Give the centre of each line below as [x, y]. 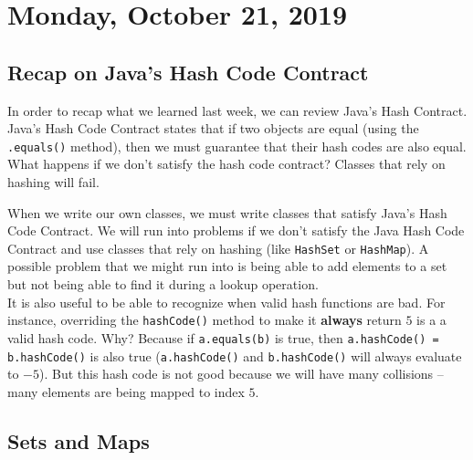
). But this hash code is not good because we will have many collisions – [242, 374]
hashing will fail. [53, 182]
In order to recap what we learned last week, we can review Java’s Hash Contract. [237, 110]
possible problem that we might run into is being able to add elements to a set [227, 266]
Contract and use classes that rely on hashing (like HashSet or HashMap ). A [218, 248]
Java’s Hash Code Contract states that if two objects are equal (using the [213, 128]
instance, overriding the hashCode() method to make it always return [205, 320]
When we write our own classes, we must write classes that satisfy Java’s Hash [227, 212]
